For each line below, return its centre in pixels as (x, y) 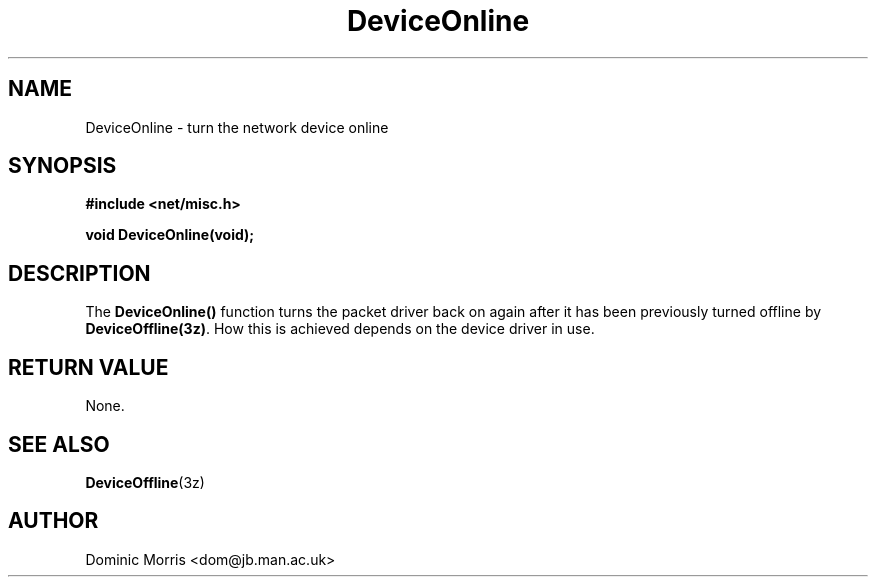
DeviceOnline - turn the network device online (237, 127)
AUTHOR (53, 521)
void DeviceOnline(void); (170, 235)
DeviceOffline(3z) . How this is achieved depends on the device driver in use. (340, 329)
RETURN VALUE (88, 367)
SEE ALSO (59, 444)
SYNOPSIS (62, 166)
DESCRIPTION (79, 273)
